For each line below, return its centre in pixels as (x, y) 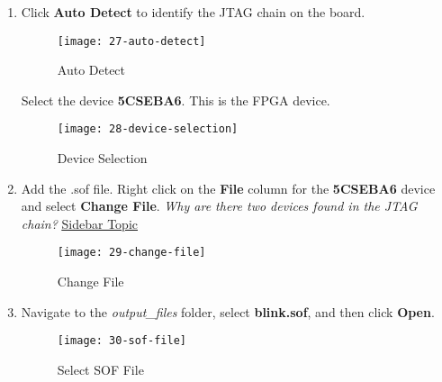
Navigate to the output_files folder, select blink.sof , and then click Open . (228, 311)
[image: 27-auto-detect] (131, 41)
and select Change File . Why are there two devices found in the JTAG (219, 206)
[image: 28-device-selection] (148, 129)
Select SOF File (100, 369)
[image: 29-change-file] (131, 253)
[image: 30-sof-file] (122, 341)
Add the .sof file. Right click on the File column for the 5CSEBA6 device (228, 188)
